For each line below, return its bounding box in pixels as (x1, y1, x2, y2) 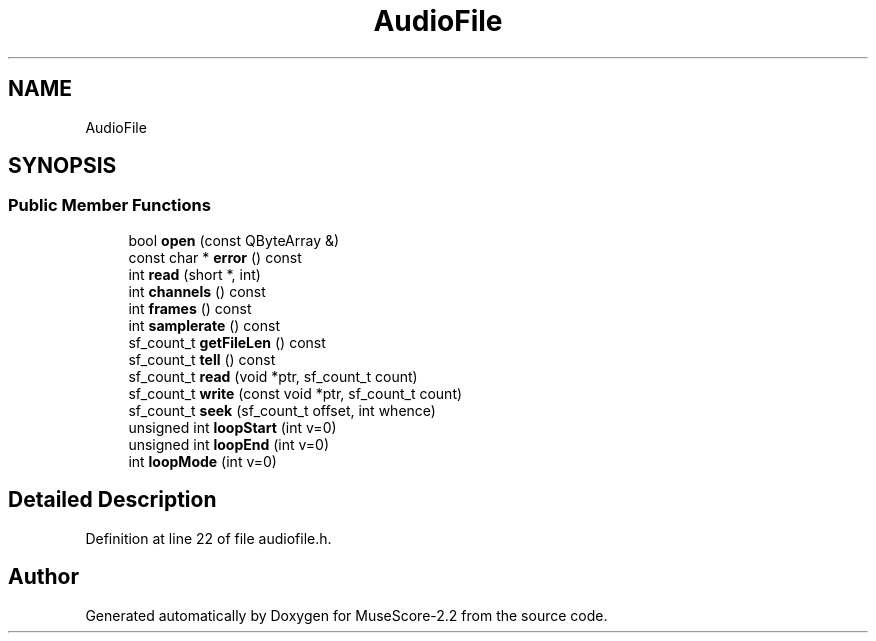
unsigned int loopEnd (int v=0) (128, 435, 330, 453)
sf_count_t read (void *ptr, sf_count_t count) (128, 367, 418, 385)
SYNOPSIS (8, 153, 117, 179)
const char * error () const (128, 248, 302, 266)
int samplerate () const (128, 316, 280, 334)
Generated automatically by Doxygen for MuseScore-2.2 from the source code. (85, 606, 608, 624)
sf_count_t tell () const (128, 350, 276, 368)
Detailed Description (8, 487, 217, 513)
